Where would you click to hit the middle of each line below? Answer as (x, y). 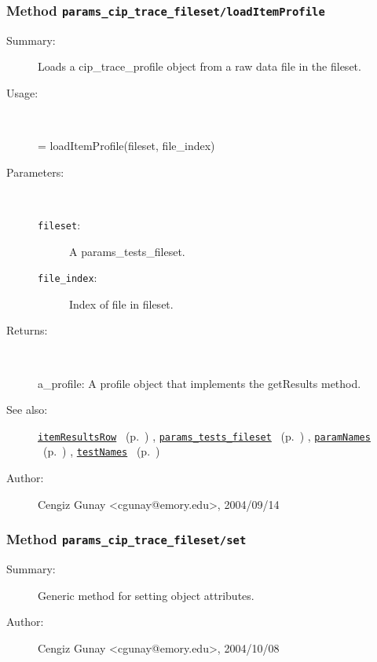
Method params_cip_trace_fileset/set (126, 539)
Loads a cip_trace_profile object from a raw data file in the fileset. (199, 66)
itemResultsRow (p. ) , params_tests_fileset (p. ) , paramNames (204, 435)
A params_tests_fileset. (127, 251)
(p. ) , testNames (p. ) (101, 451)
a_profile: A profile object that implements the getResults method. (199, 383)
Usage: (22, 92)
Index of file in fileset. (121, 304)
